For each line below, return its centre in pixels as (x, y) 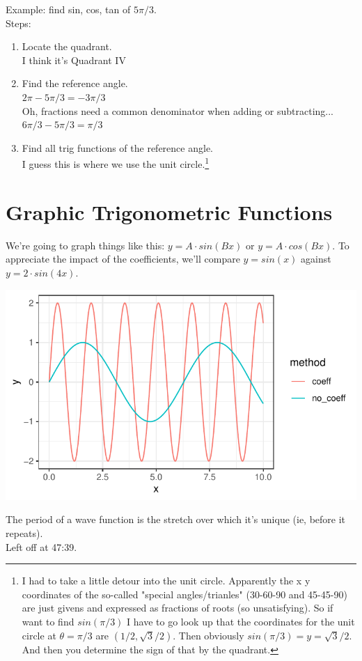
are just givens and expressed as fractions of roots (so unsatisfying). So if (178, 608)
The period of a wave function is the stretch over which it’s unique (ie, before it (176, 519)
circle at (39, 635)
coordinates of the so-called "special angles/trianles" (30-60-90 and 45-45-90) (184, 594)
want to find (48, 622)
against (316, 259)
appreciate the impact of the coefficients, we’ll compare (123, 259)
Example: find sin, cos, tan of (68, 9)
